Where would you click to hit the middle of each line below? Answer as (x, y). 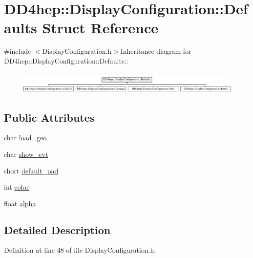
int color (17, 187)
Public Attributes (49, 117)
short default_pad (31, 170)
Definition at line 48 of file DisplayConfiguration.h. (80, 250)
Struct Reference (100, 28)
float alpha (20, 203)
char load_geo (25, 138)
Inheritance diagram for (156, 51)
